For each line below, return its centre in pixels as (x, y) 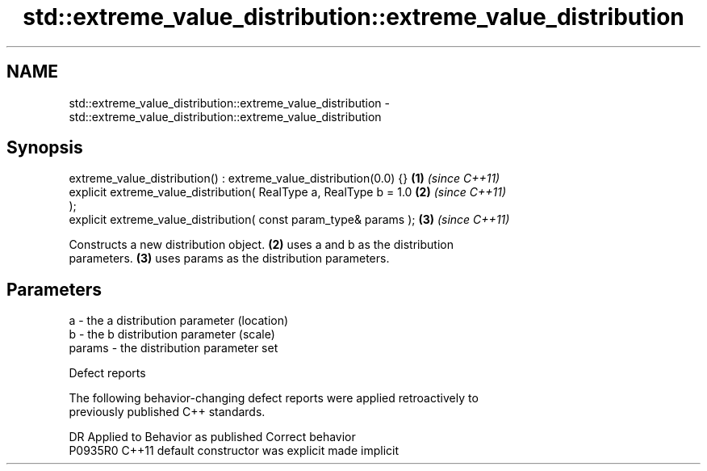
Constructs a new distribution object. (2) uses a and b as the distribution (261, 245)
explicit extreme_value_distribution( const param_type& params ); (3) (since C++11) (289, 220)
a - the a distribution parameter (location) (179, 321)
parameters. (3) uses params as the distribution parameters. (229, 259)
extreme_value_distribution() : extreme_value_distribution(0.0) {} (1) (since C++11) (284, 179)
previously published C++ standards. (167, 412)
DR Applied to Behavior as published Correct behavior (212, 437)
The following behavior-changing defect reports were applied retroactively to (274, 398)
